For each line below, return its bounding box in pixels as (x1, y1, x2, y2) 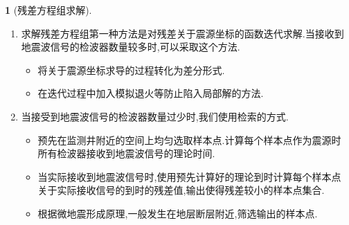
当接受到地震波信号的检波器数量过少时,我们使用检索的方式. (21, 109, 289, 123)
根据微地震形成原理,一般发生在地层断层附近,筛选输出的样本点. (37, 206, 318, 220)
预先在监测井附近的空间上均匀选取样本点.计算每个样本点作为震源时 (37, 132, 341, 147)
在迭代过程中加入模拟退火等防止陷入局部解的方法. (37, 86, 264, 100)
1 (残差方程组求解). (5, 3, 92, 17)
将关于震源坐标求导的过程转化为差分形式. (37, 62, 225, 77)
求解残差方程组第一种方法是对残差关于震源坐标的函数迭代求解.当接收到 (21, 26, 344, 40)
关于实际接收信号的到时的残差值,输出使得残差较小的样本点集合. (37, 183, 325, 197)
